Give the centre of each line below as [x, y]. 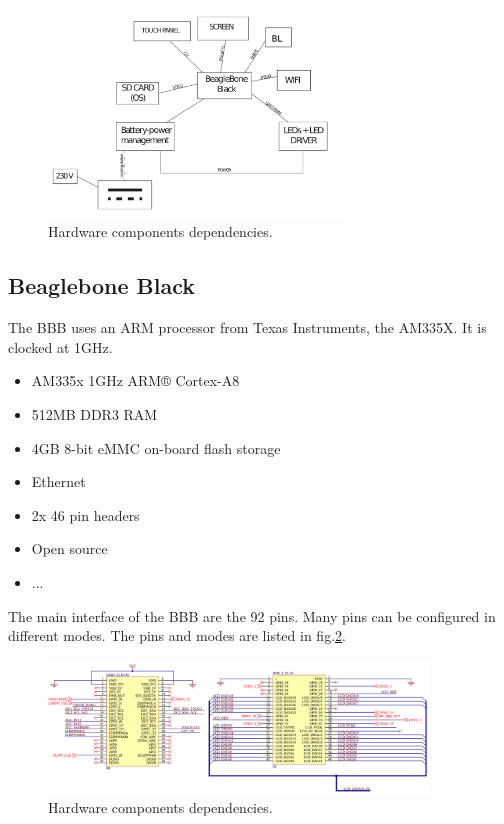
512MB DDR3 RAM [94, 414]
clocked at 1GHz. [60, 346]
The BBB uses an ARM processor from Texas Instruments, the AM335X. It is [247, 327]
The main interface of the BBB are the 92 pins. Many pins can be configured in [252, 615]
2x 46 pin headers [85, 514]
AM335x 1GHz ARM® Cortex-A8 [135, 380]
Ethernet [58, 481]
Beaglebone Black [101, 285]
